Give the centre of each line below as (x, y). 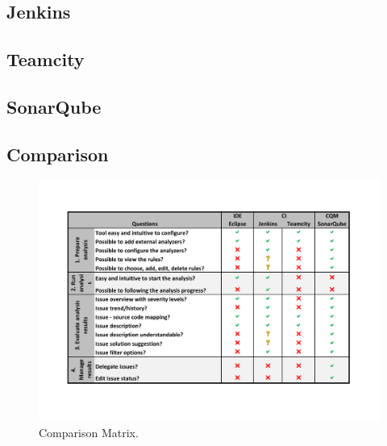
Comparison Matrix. (89, 432)
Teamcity (46, 59)
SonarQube (54, 106)
